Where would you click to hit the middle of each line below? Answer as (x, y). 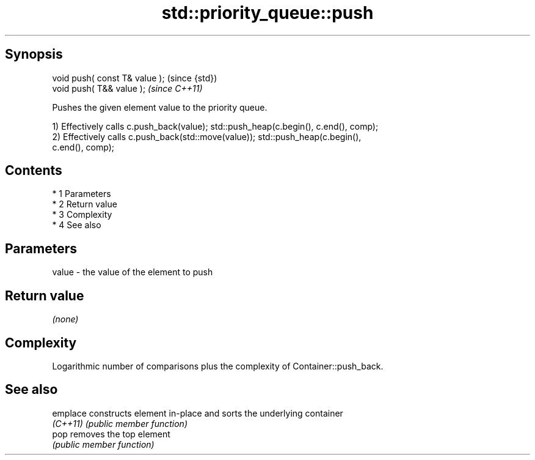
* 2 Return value (85, 204)
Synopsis (34, 54)
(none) (65, 319)
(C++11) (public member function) (120, 423)
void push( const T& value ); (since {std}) (135, 78)
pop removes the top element (111, 434)
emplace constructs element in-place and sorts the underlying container (198, 413)
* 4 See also (77, 225)
